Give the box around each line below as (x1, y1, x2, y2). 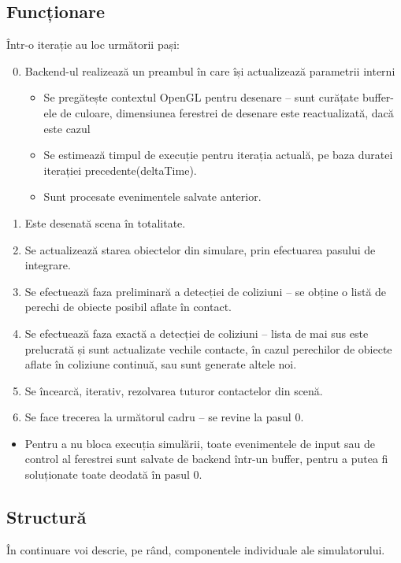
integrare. (24, 257, 71, 273)
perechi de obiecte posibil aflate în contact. (24, 298, 232, 315)
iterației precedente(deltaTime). (43, 161, 197, 178)
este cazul (43, 120, 91, 136)
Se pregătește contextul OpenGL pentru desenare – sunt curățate (43, 89, 359, 106)
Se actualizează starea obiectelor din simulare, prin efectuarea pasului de (24, 241, 376, 257)
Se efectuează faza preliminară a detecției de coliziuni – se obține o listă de (24, 283, 387, 299)
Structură (6, 505, 87, 529)
